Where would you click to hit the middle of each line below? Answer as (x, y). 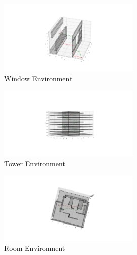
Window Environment (38, 78)
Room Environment (35, 248)
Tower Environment (35, 163)
